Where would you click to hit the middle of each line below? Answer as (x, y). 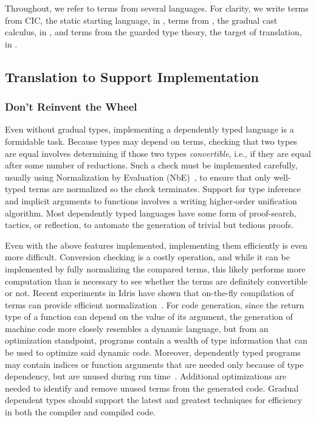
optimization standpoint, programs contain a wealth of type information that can (156, 340)
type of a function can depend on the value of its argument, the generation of (149, 316)
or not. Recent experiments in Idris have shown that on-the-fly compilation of (149, 293)
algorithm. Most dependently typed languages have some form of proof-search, (151, 213)
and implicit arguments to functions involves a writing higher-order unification (151, 200)
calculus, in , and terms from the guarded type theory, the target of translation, (153, 32)
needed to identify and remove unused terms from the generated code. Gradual (152, 388)
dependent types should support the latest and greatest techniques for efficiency (154, 400)
